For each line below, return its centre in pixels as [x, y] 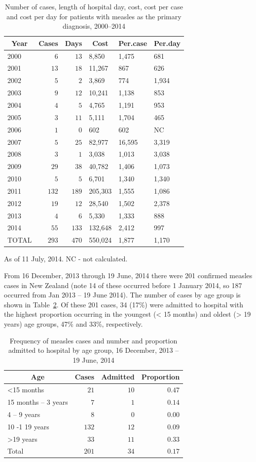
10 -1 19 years [28, 426]
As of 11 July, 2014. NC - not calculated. [66, 259]
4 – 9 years [24, 414]
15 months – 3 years [38, 402]
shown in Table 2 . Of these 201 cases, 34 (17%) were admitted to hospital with [124, 304]
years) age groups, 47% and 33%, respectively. [73, 323]
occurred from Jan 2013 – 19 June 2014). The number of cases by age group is [122, 295]
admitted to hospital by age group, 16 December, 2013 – [93, 350]
